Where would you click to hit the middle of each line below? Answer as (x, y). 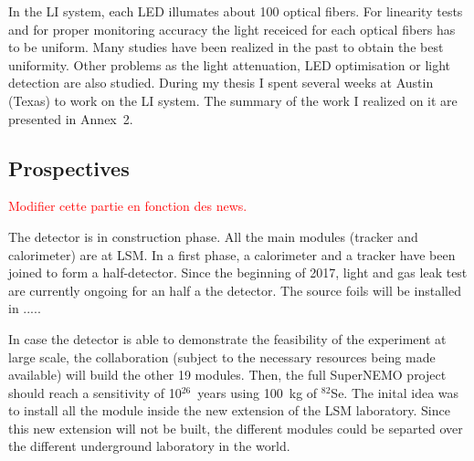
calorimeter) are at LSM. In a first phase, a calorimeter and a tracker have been (232, 254)
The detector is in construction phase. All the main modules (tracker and (213, 236)
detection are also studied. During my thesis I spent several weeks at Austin (221, 83)
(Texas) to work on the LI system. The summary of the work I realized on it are (233, 100)
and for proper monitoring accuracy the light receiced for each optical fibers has (232, 29)
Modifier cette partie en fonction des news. (128, 206)
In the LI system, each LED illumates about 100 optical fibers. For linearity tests (236, 11)
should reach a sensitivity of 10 (95, 392)
